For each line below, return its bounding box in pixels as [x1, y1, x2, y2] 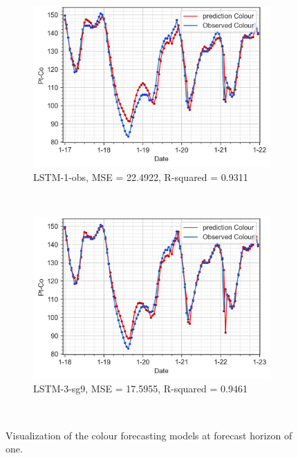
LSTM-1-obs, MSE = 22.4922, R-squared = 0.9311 [33, 170, 248, 184]
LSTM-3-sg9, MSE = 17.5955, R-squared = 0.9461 [33, 381, 248, 396]
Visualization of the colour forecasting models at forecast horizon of [6, 428, 292, 442]
